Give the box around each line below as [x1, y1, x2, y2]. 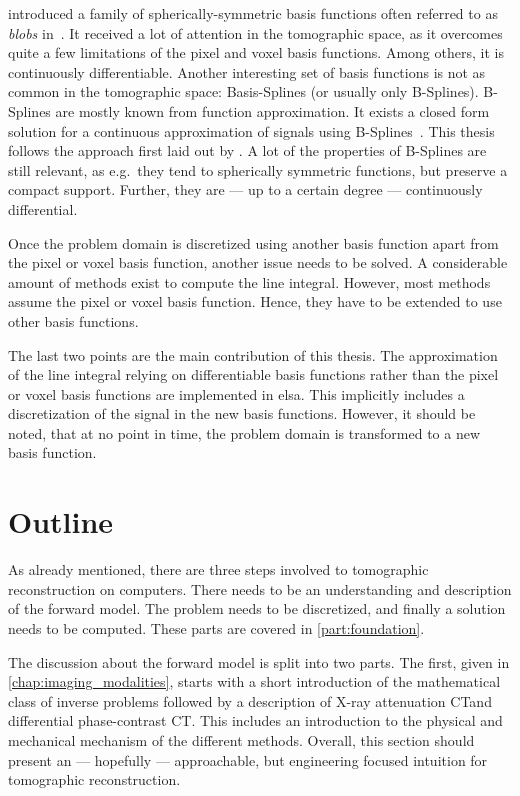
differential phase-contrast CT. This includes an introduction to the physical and [8, 710, 503, 731]
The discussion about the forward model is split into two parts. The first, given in [8, 651, 510, 672]
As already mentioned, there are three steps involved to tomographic [8, 559, 429, 580]
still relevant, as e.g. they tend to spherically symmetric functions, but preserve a [8, 159, 508, 180]
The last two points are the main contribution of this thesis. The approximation [8, 344, 498, 365]
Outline [8, 501, 114, 542]
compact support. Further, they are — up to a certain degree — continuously [8, 179, 483, 200]
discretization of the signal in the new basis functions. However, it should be [8, 403, 476, 424]
